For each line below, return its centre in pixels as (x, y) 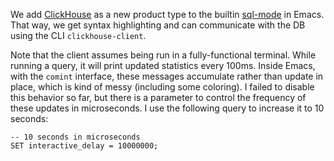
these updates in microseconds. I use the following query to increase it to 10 (167, 108)
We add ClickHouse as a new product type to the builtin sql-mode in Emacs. (167, 14)
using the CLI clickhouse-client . (78, 35)
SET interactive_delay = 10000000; (84, 146)
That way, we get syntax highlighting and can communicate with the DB (158, 25)
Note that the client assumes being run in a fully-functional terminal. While (163, 55)
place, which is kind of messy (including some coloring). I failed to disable (162, 87)
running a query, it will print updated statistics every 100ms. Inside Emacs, (163, 65)
